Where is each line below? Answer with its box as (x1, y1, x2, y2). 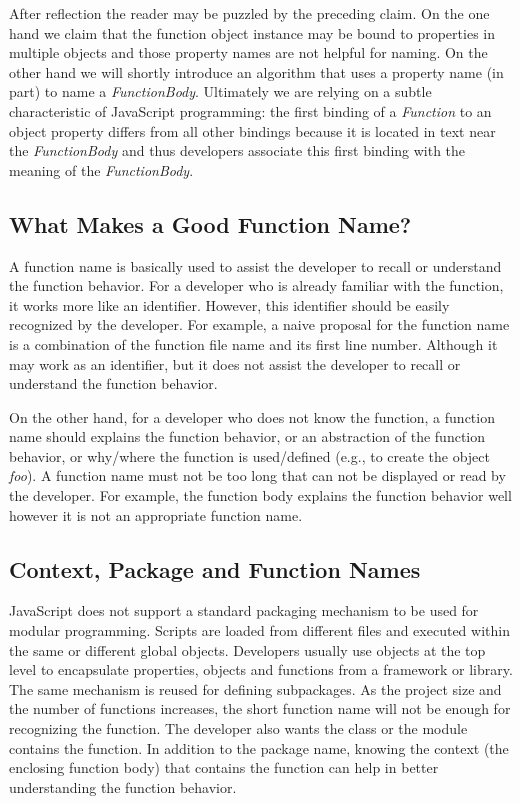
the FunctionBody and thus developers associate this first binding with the (9, 140, 466, 161)
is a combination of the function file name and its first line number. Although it (9, 333, 498, 354)
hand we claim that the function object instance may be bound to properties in (9, 22, 495, 43)
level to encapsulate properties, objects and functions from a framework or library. (9, 659, 513, 680)
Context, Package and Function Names (9, 553, 421, 584)
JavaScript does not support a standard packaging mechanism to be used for (9, 600, 479, 621)
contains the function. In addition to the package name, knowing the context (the (9, 737, 509, 758)
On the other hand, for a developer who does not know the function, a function (9, 406, 495, 427)
